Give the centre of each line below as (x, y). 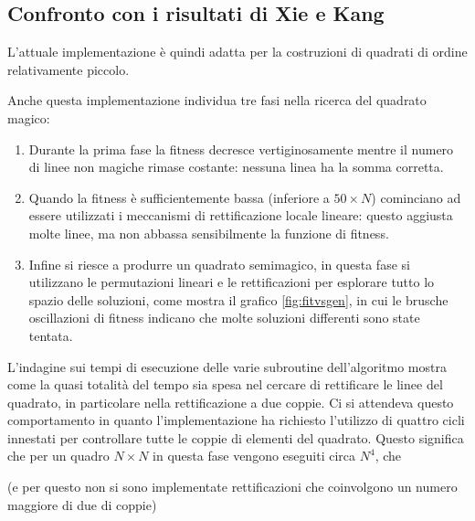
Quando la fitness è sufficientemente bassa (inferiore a (179, 197)
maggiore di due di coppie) (82, 504)
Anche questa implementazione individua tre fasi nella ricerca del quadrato (217, 100)
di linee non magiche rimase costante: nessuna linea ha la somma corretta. (236, 167)
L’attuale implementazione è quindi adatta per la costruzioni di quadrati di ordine (237, 52)
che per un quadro (58, 456)
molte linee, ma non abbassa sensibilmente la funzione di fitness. (209, 233)
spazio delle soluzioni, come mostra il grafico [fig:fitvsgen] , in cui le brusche (238, 299)
